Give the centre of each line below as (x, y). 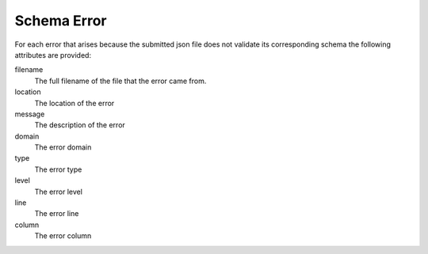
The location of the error (75, 103)
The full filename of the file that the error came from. (120, 81)
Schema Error (61, 21)
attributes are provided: (53, 55)
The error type (58, 169)
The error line (57, 214)
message (30, 114)
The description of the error (80, 125)
